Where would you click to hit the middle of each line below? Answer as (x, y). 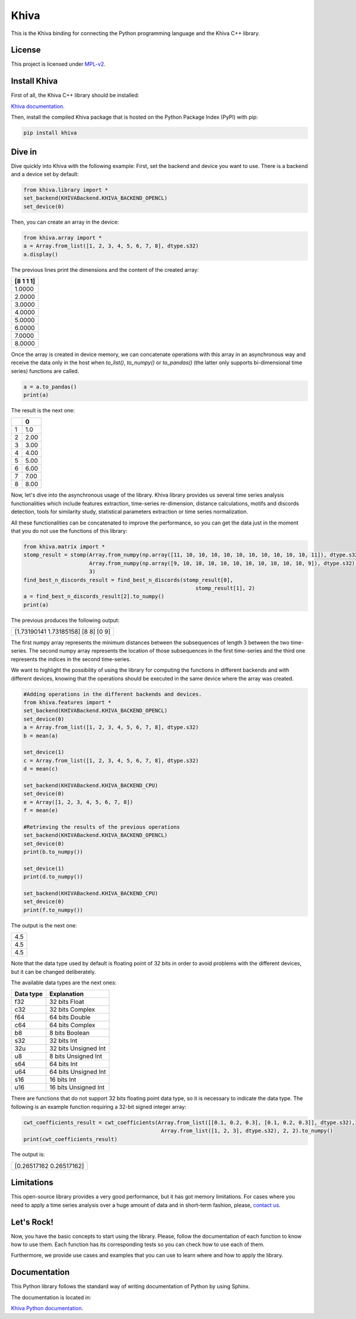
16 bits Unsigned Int (77, 1088)
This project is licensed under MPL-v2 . (58, 64)
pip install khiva (50, 133)
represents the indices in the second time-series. (71, 659)
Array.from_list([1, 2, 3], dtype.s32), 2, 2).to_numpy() (247, 1131)
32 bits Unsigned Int (78, 1048)
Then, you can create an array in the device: (65, 222)
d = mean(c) (41, 769)
